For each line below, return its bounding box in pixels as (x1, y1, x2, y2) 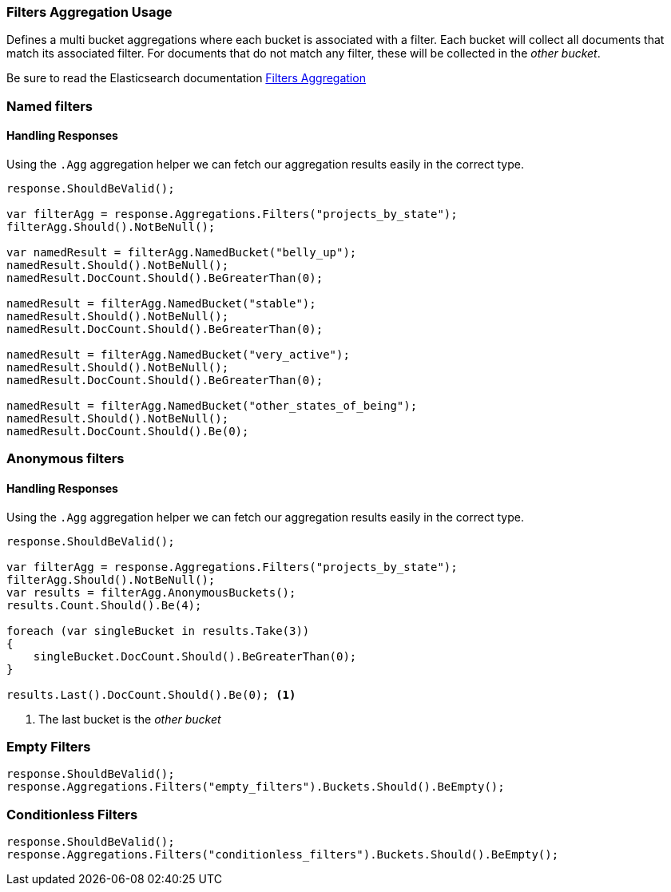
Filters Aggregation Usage (6, 4, 173, 20)
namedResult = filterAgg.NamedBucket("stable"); (6, 296, 316, 310)
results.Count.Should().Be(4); (6, 598, 202, 612)
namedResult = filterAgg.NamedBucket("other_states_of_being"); (6, 398, 418, 412)
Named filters (6, 97, 93, 114)
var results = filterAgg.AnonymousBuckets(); (6, 585, 296, 599)
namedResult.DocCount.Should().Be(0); (6, 424, 249, 438)
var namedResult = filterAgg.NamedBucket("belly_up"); (6, 245, 357, 259)
